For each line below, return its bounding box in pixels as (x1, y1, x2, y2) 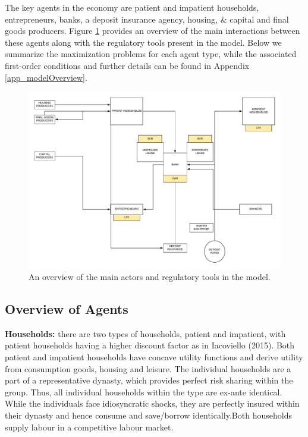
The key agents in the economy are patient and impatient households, (5, 1, 259, 13)
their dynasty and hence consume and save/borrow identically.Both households (5, 409, 292, 421)
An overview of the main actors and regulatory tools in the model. (29, 271, 271, 283)
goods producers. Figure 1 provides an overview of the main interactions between (5, 24, 300, 37)
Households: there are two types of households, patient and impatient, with (5, 327, 286, 339)
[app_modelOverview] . (5, 71, 87, 83)
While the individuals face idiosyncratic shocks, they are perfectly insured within (5, 397, 300, 410)
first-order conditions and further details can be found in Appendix (5, 59, 250, 71)
